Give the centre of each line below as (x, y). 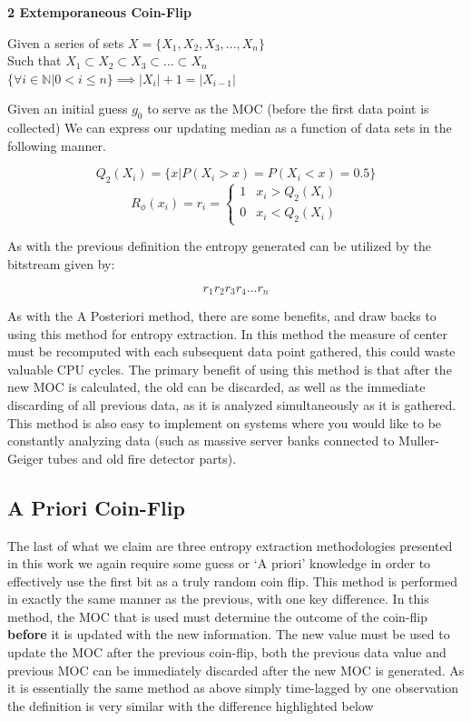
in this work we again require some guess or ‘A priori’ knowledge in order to (219, 563)
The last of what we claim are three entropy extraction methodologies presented (230, 545)
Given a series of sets (66, 42)
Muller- (419, 441)
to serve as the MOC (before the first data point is (288, 109)
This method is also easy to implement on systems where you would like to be (225, 422)
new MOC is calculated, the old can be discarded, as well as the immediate (216, 387)
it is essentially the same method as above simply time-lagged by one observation (233, 688)
